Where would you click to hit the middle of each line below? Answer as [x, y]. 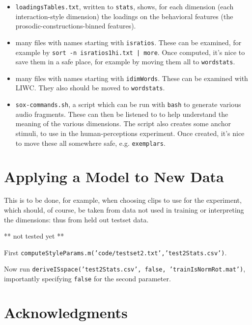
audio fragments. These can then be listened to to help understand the [122, 114]
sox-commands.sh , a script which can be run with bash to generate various [128, 104]
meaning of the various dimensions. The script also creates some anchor [123, 123]
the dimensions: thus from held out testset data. [76, 219]
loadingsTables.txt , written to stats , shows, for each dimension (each [125, 6]
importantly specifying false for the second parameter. [87, 279]
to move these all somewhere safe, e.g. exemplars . [90, 143]
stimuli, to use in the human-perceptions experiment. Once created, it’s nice [130, 133]
